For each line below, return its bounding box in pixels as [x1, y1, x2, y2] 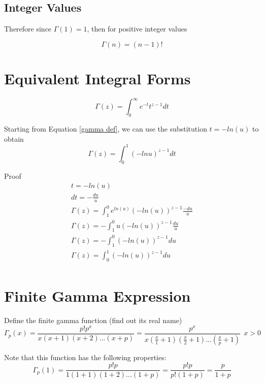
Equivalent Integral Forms [4, 68, 191, 88]
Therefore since [4, 23, 52, 34]
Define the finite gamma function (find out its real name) [4, 315, 182, 326]
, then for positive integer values [87, 23, 187, 34]
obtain [4, 133, 24, 144]
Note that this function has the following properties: [4, 352, 167, 362]
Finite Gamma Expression [4, 285, 191, 306]
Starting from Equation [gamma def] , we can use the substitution [4, 123, 207, 134]
